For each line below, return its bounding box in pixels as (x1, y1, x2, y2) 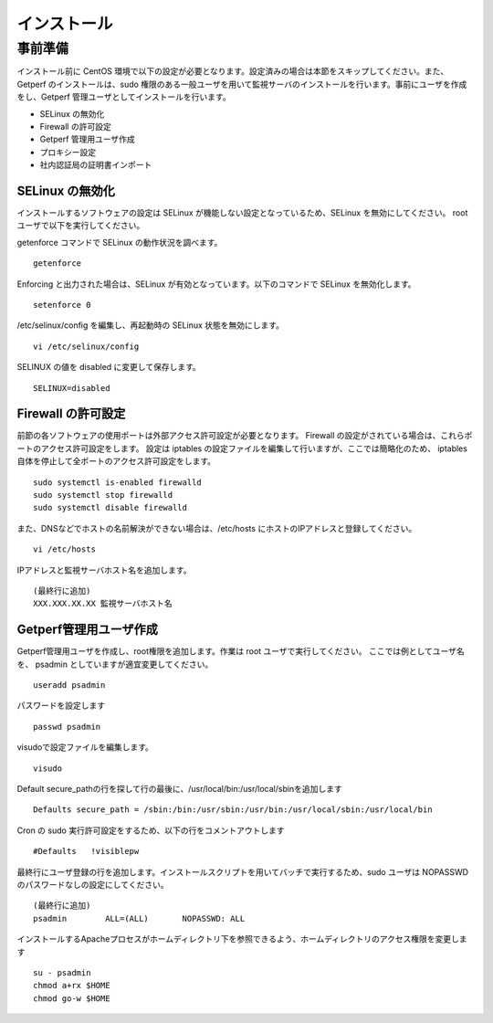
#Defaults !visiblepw (33, 846, 140, 857)
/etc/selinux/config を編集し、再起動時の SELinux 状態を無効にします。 (16, 320, 285, 331)
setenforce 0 (33, 300, 91, 310)
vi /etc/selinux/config (33, 341, 140, 352)
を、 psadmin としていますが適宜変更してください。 (16, 659, 214, 670)
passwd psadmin (33, 722, 101, 732)
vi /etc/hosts (33, 544, 96, 554)
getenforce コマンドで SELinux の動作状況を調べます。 (16, 237, 223, 248)
